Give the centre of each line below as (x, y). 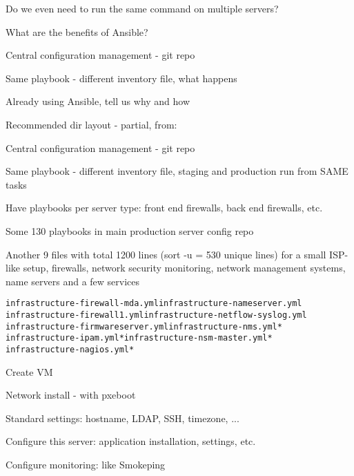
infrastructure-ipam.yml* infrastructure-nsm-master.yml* (139, 338)
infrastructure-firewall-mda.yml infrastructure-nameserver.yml (154, 304)
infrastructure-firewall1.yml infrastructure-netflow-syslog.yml (156, 315)
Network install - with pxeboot (71, 395)
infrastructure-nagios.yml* (70, 349)
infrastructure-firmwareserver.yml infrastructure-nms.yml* (144, 326)
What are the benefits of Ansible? (77, 31)
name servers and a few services (73, 281)
